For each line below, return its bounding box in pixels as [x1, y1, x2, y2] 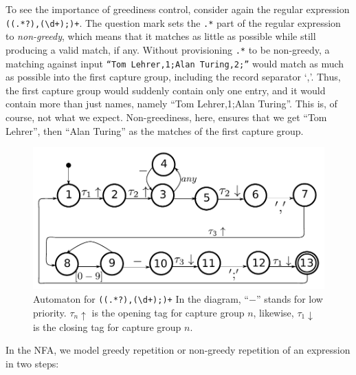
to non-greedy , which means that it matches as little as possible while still [5, 29, 316, 43]
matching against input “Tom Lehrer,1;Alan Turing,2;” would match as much [5, 56, 344, 70]
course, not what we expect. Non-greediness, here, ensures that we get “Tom [5, 109, 327, 124]
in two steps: [5, 356, 59, 370]
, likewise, [253, 305, 294, 319]
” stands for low [256, 292, 323, 306]
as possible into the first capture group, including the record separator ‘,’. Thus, [5, 69, 341, 84]
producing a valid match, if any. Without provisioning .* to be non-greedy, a [5, 42, 330, 56]
